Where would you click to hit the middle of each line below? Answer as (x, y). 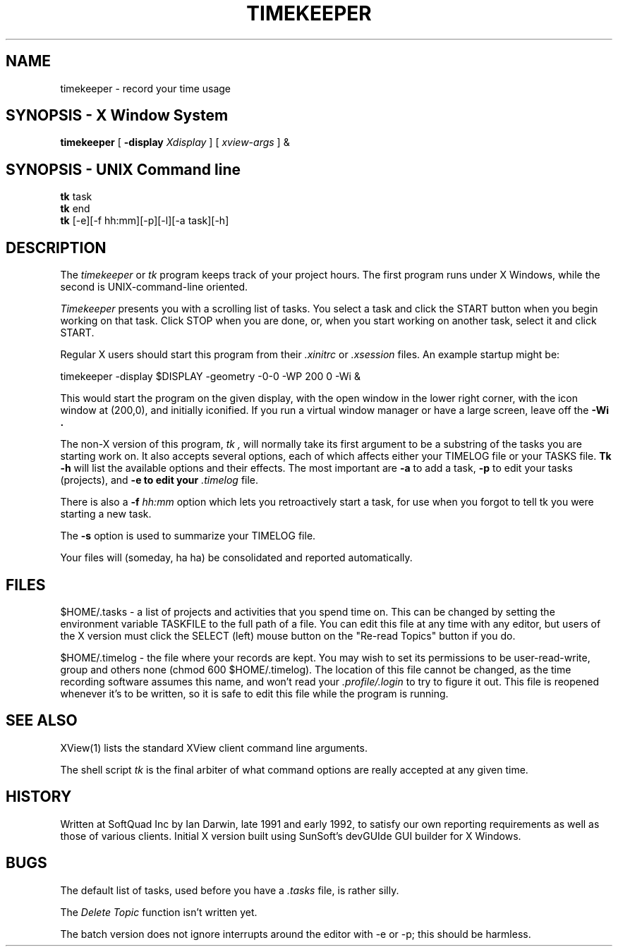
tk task (76, 197)
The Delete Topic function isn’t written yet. (159, 912)
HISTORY (39, 797)
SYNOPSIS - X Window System (117, 116)
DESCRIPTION (56, 248)
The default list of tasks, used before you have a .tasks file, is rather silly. (230, 890)
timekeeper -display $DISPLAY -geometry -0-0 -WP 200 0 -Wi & (210, 377)
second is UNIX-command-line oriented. (154, 287)
